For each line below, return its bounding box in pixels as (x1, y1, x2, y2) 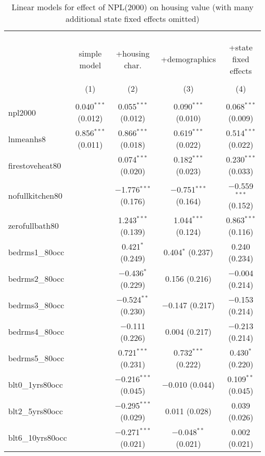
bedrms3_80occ (8, 299, 64, 311)
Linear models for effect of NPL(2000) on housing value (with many (11, 1, 254, 13)
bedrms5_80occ (8, 352, 64, 364)
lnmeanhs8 (8, 132, 46, 145)
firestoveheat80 (8, 159, 61, 171)
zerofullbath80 (8, 220, 59, 232)
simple (78, 47, 102, 59)
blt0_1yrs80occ (8, 379, 63, 391)
